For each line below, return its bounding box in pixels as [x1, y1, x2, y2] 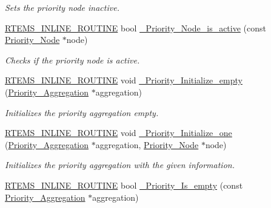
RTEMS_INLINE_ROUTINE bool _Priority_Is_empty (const [5, 178, 243, 191]
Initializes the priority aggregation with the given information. [5, 158, 235, 171]
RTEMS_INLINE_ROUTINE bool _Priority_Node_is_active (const [5, 21, 266, 34]
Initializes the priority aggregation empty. [5, 106, 159, 119]
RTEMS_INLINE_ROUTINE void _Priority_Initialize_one [5, 126, 232, 139]
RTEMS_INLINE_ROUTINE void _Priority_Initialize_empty [5, 74, 243, 86]
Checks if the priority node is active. [5, 53, 140, 66]
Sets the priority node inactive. [5, 1, 119, 13]
